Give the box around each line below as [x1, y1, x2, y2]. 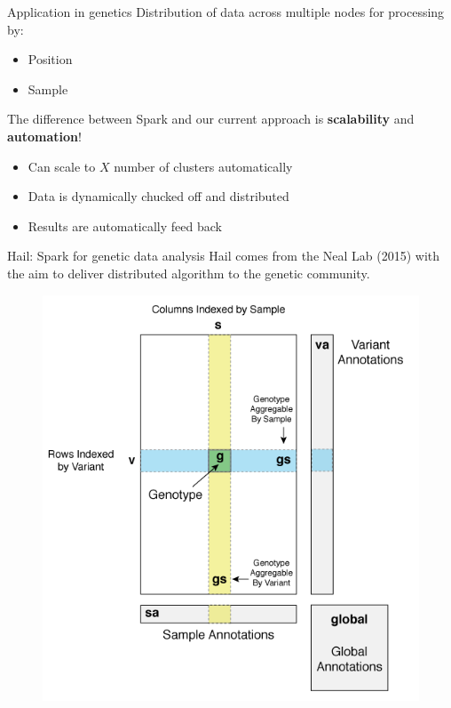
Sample [28, 79, 68, 98]
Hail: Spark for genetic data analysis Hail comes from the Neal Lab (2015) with [7, 246, 440, 265]
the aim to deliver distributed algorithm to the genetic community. [7, 263, 370, 282]
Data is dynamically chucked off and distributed [28, 187, 289, 205]
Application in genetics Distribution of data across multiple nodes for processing [7, 3, 445, 20]
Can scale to [28, 157, 96, 175]
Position [28, 50, 73, 68]
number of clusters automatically [114, 157, 293, 175]
